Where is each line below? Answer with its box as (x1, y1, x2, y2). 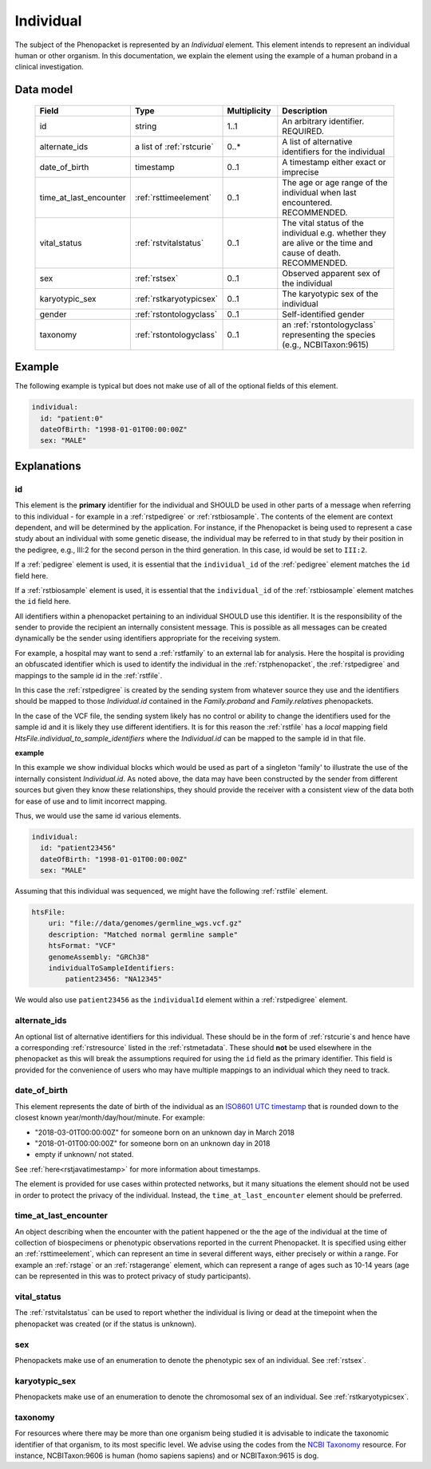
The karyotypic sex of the (282, 288, 379, 299)
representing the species (282, 329, 376, 340)
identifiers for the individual (282, 146, 386, 157)
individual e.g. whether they (282, 227, 387, 239)
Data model (14, 83, 73, 97)
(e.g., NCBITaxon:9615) (282, 339, 370, 350)
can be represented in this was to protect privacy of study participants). (14, 1271, 251, 1281)
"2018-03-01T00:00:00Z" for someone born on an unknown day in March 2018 (34, 1127, 295, 1137)
